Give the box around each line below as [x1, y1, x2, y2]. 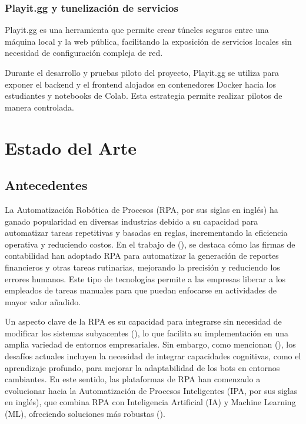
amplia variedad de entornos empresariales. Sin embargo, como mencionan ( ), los [5, 338, 296, 350]
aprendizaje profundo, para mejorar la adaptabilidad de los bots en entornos [5, 361, 280, 373]
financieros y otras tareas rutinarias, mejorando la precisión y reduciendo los [5, 261, 280, 273]
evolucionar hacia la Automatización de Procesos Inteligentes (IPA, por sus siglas [5, 384, 298, 396]
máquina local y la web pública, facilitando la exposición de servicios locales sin [5, 35, 292, 47]
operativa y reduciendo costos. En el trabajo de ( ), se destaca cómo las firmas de [5, 238, 295, 250]
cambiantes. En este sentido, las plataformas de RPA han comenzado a [5, 373, 261, 385]
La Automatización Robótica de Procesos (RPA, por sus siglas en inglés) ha [5, 203, 278, 215]
